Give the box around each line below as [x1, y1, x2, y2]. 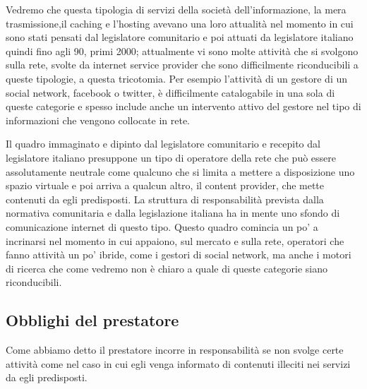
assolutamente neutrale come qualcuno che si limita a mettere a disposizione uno [6, 164, 355, 179]
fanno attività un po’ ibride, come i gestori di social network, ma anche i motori [6, 247, 351, 262]
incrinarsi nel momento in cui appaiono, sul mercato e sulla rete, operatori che [6, 233, 344, 248]
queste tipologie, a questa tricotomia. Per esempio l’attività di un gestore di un [6, 71, 348, 85]
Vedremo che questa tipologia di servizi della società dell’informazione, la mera [6, 2, 347, 16]
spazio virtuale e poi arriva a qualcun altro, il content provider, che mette [6, 178, 325, 193]
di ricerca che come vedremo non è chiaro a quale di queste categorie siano [6, 261, 328, 275]
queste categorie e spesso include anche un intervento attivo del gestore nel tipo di [6, 99, 361, 114]
